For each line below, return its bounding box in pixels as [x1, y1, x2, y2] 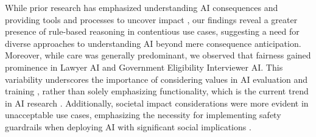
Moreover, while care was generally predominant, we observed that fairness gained [5, 49, 311, 61]
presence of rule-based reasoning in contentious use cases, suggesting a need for [5, 25, 300, 38]
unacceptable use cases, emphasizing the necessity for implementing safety [5, 108, 281, 121]
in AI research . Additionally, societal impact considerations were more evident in [5, 96, 309, 109]
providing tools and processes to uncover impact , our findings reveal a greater [5, 13, 298, 26]
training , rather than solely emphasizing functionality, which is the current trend [5, 85, 309, 97]
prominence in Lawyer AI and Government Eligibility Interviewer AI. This [5, 60, 283, 73]
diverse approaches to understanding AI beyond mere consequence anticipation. [5, 37, 301, 49]
